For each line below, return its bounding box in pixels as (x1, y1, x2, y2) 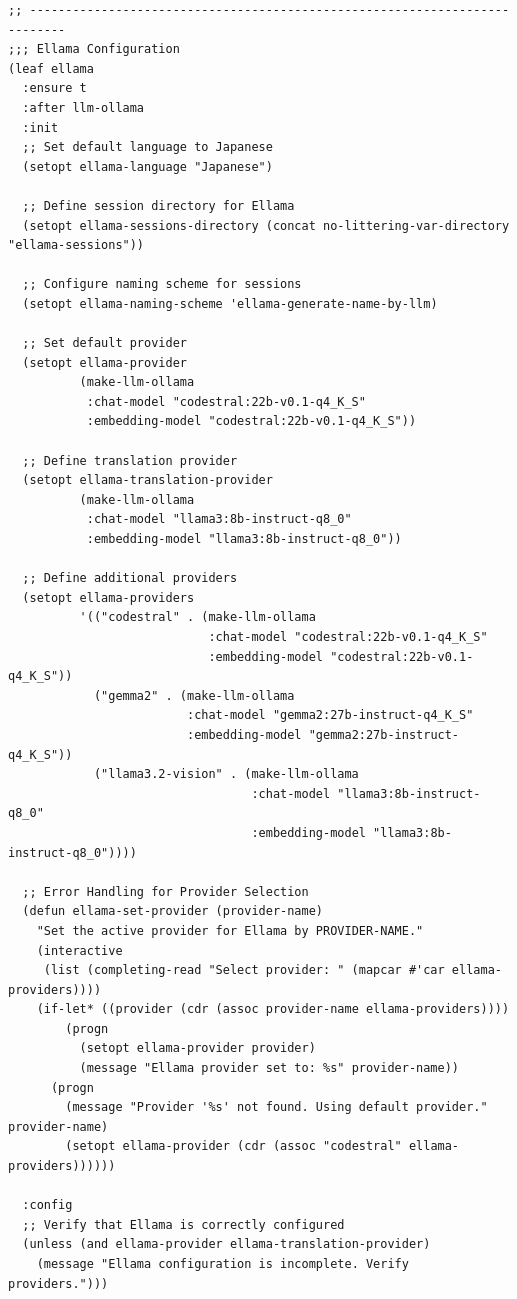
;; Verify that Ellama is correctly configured (22, 1217, 345, 1232)
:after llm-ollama (22, 100, 145, 115)
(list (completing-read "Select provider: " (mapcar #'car (43, 963, 445, 978)
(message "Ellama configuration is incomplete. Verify (36, 1257, 409, 1271)
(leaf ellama (8, 61, 94, 76)
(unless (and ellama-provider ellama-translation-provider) (22, 1237, 431, 1252)
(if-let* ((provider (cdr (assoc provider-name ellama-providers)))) (36, 1002, 510, 1017)
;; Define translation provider (22, 453, 238, 468)
